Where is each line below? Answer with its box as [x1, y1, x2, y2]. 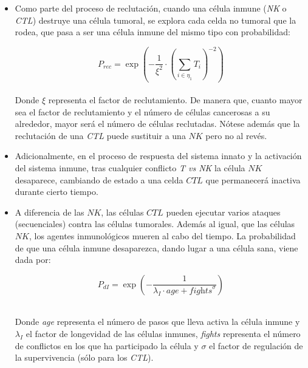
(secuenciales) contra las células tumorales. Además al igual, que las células [15, 217, 295, 230]
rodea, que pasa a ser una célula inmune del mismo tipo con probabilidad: [15, 26, 290, 38]
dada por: [15, 253, 51, 266]
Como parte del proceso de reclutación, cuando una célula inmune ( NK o [15, 2, 287, 14]
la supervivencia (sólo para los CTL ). [15, 351, 154, 364]
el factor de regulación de [209, 339, 303, 352]
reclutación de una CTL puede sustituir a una [15, 129, 186, 141]
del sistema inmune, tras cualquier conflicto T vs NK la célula [15, 162, 245, 174]
